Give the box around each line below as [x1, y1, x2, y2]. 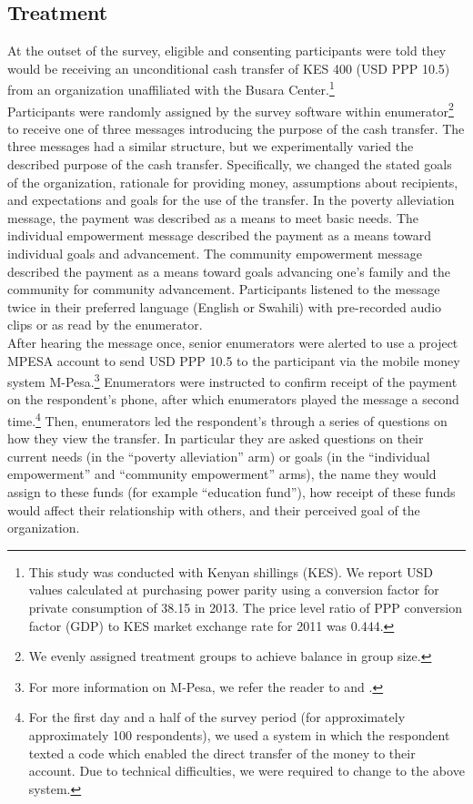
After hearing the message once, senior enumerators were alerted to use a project [7, 333, 458, 352]
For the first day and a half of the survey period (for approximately [28, 707, 406, 727]
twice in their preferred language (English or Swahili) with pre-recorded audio [7, 297, 442, 316]
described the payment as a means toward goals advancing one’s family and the [7, 261, 450, 280]
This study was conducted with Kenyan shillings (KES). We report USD [28, 562, 434, 581]
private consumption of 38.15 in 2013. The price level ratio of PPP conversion [28, 598, 462, 617]
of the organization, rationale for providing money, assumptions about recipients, [7, 172, 458, 191]
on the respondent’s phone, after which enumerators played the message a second [7, 390, 459, 409]
